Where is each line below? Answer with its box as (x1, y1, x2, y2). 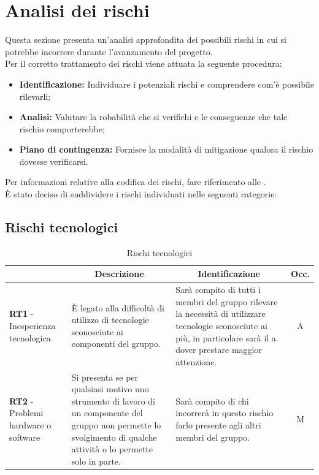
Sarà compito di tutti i (175, 283, 261, 296)
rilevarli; (19, 89, 51, 102)
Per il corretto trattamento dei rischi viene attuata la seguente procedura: (5, 57, 282, 70)
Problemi (9, 406, 44, 419)
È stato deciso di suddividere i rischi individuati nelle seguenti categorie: (5, 188, 277, 200)
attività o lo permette (71, 443, 153, 455)
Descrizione (94, 267, 144, 280)
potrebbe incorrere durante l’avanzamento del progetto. (5, 45, 213, 58)
